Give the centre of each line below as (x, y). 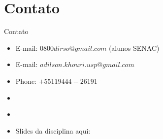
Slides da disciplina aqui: (53, 130)
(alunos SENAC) (134, 48)
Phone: (26, 81)
